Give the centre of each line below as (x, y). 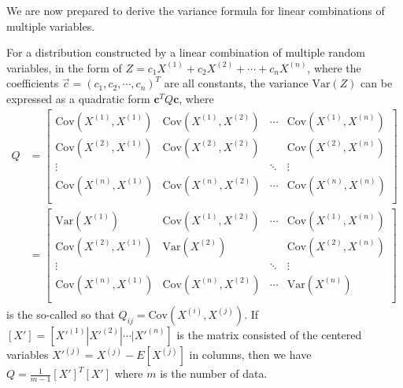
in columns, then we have (250, 355)
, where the (334, 67)
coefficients (33, 83)
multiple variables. (51, 26)
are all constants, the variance (236, 83)
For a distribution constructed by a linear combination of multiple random (186, 52)
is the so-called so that (61, 314)
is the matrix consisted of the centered (269, 334)
